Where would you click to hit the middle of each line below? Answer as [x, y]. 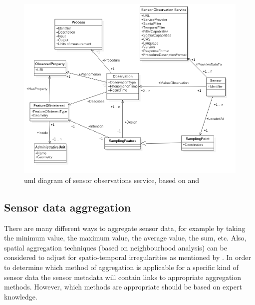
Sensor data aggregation [68, 207]
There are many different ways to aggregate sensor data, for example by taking [125, 228]
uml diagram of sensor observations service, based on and [112, 180]
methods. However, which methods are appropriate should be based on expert [123, 287]
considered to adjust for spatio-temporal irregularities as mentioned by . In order [127, 257]
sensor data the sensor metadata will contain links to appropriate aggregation [123, 277]
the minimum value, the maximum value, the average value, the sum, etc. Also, [125, 238]
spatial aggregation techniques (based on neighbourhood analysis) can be [116, 247]
